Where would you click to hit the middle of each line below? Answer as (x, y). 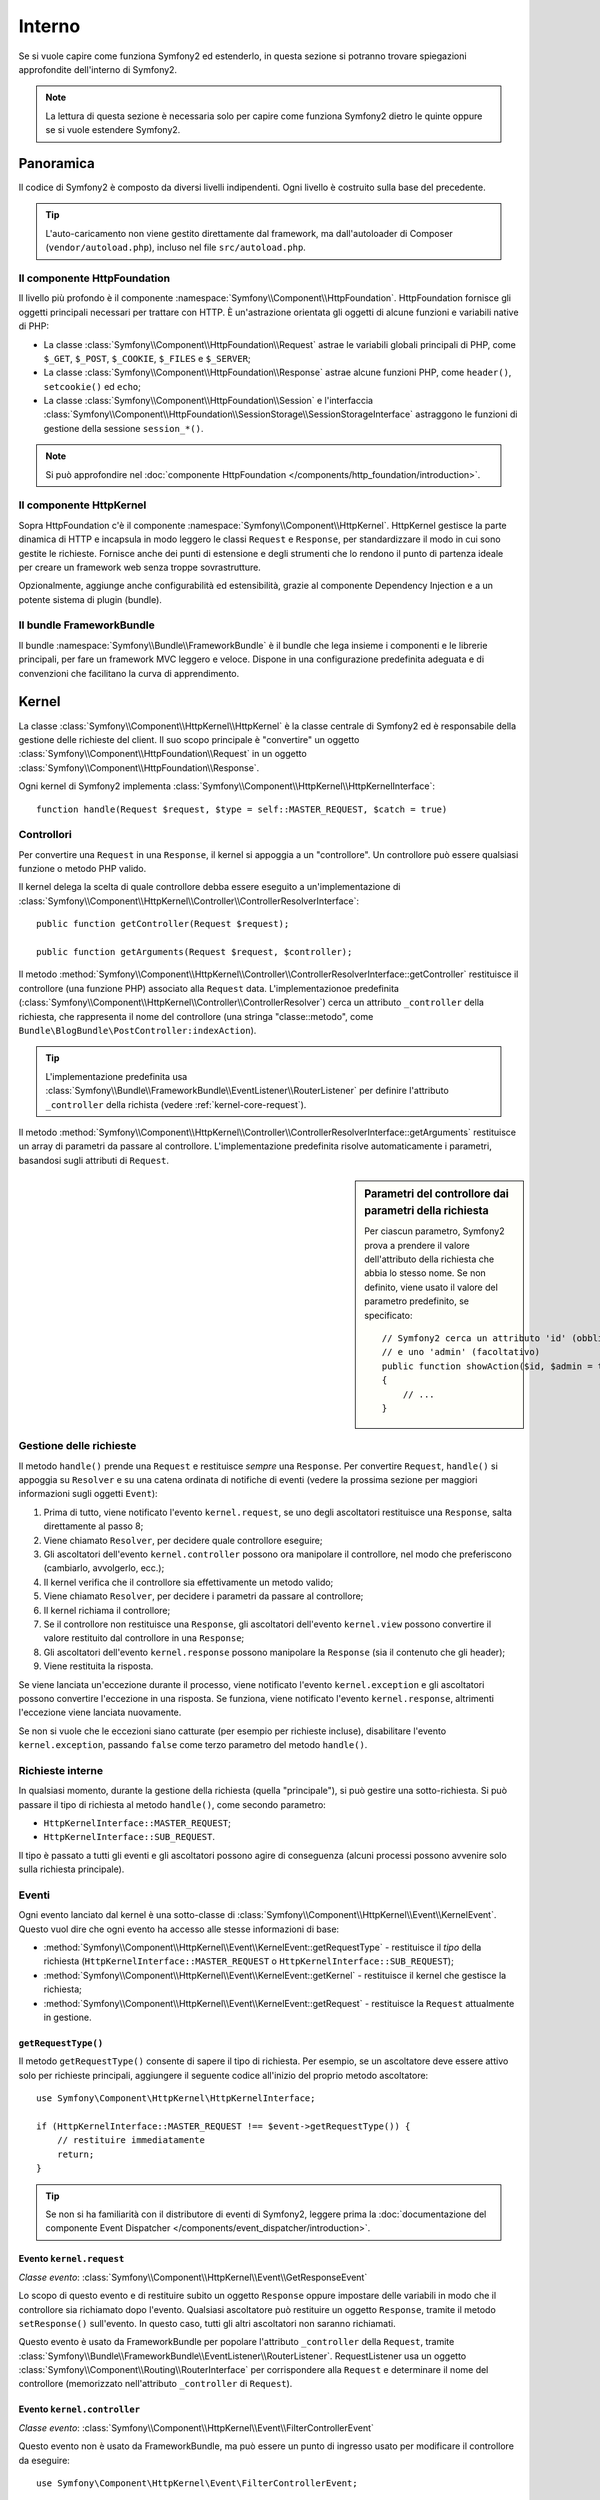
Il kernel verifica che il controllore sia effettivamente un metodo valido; (188, 1582)
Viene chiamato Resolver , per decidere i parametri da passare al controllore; (203, 1596)
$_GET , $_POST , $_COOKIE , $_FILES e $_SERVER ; (147, 358)
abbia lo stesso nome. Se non (425, 1273)
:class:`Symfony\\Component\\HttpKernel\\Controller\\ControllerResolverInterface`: (189, 901)
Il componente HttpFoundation (94, 278)
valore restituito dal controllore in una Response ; (144, 1638)
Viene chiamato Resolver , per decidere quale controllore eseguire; (183, 1540)
